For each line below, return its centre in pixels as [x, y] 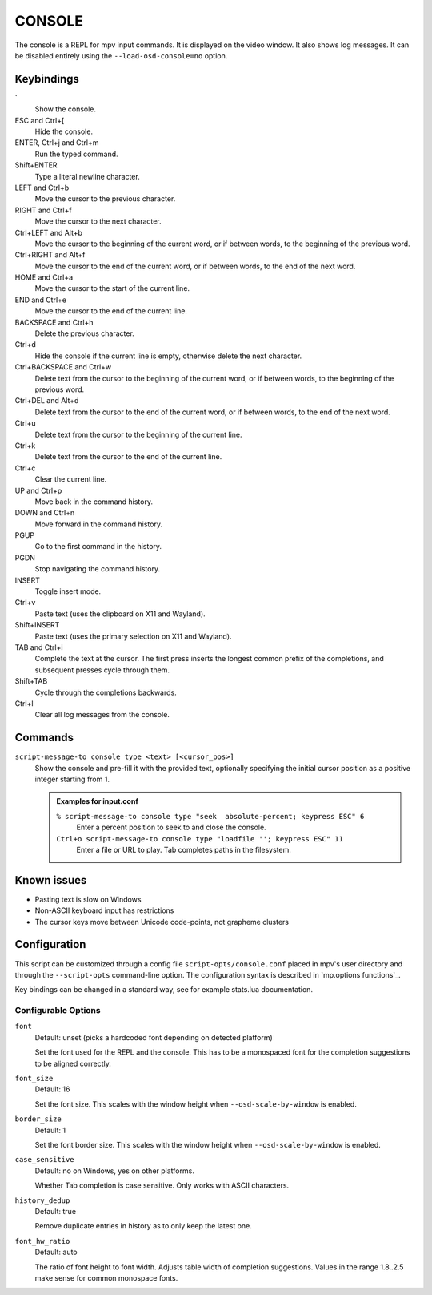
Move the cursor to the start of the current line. [112, 288]
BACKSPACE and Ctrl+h [54, 322]
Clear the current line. [71, 479]
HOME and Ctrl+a [44, 277]
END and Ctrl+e [41, 300]
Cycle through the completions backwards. [106, 692]
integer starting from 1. [72, 779]
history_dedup [42, 1200]
